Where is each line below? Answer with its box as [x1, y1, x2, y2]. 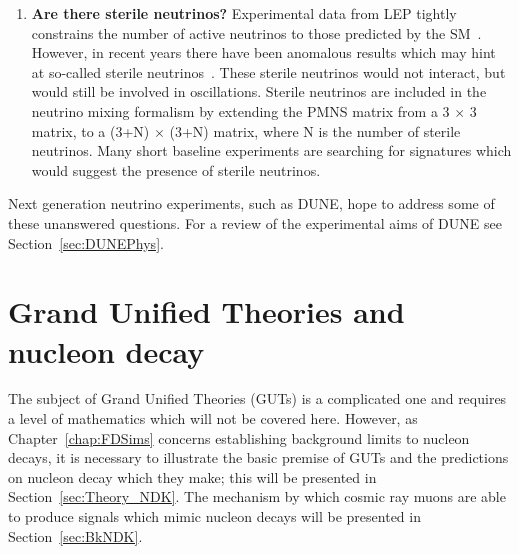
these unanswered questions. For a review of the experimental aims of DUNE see [8, 212, 502, 233]
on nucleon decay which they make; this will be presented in [8, 466, 377, 487]
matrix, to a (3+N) [31, 120, 150, 141]
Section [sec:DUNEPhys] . [8, 232, 164, 253]
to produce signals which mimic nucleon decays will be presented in [8, 506, 421, 526]
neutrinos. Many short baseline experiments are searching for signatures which [31, 140, 512, 161]
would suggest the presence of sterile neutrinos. [31, 159, 321, 180]
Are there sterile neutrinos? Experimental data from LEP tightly [31, 3, 457, 23]
